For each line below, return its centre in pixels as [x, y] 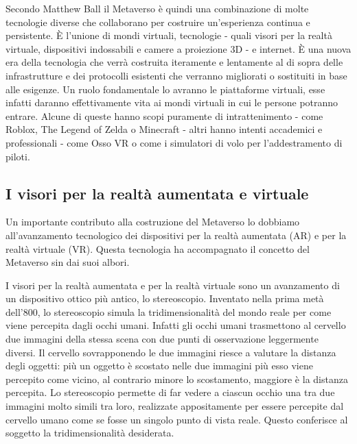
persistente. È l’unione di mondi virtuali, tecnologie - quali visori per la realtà [169, 35]
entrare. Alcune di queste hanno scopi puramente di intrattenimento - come [164, 115]
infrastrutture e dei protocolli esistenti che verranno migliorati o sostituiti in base [176, 75]
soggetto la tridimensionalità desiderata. [90, 433]
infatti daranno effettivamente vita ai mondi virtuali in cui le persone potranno [172, 102]
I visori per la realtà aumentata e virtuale [157, 193]
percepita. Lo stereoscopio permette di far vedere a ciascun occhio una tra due [170, 392]
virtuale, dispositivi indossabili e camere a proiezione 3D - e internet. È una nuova [178, 48]
